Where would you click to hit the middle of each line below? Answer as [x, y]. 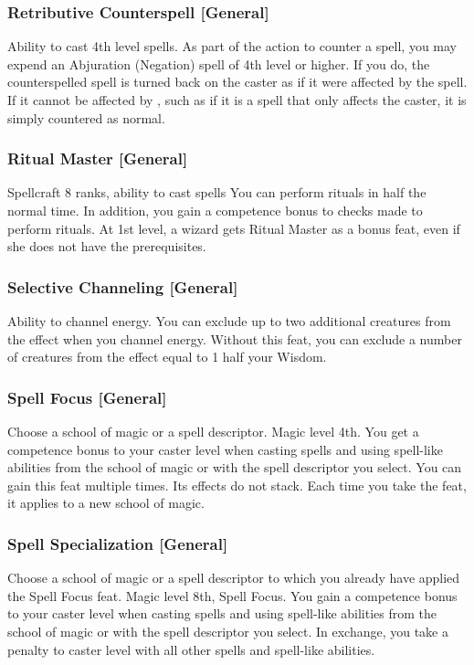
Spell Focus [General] [87, 397]
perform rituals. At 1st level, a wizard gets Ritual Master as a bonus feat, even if [234, 228]
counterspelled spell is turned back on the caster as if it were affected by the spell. [237, 82]
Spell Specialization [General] [118, 543]
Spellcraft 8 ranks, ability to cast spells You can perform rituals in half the [217, 192]
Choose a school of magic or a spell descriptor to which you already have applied [234, 578]
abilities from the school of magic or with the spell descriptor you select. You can [235, 467]
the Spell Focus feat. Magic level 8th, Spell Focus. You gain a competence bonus [232, 595]
